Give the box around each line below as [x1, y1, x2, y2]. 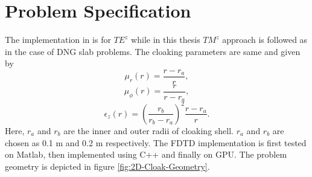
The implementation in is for [5, 33, 111, 46]
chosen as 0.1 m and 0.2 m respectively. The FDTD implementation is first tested [5, 136, 307, 149]
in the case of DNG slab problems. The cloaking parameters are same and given [5, 45, 301, 57]
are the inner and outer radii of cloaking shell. [63, 124, 234, 137]
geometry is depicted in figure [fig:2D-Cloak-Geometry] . [5, 159, 210, 172]
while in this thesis [131, 33, 200, 46]
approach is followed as [222, 33, 308, 46]
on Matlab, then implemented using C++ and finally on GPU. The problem [5, 148, 287, 161]
